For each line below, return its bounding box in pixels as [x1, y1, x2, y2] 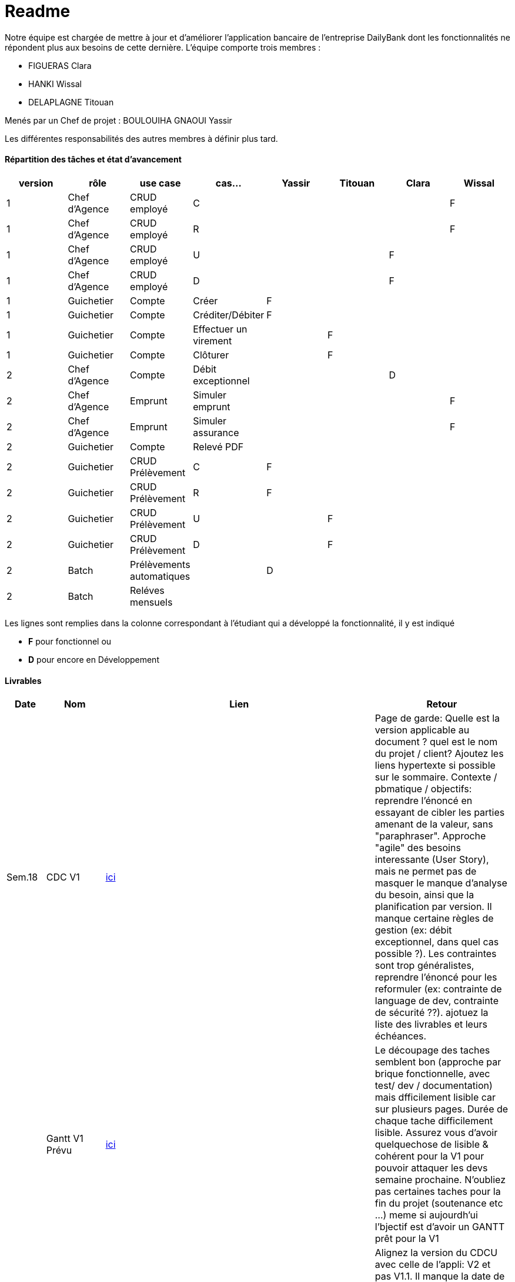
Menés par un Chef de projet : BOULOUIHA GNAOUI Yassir [5, 115, 232, 125]
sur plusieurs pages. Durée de [374, 1103, 509, 1115]
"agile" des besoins [374, 842, 461, 854]
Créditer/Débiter [193, 308, 265, 321]
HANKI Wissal [28, 78, 82, 89]
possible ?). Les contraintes [374, 948, 497, 960]
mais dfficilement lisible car [374, 1091, 496, 1104]
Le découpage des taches [374, 1044, 490, 1057]
